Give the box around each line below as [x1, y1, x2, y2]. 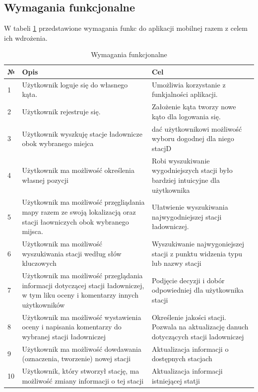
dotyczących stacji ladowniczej [151, 331, 244, 341]
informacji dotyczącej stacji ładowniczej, [22, 280, 144, 290]
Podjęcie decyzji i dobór [151, 275, 225, 285]
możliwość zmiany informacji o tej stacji [22, 375, 144, 386]
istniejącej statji [151, 375, 200, 386]
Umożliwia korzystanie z [151, 79, 226, 89]
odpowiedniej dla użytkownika [151, 285, 244, 295]
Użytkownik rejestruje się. [22, 106, 101, 117]
